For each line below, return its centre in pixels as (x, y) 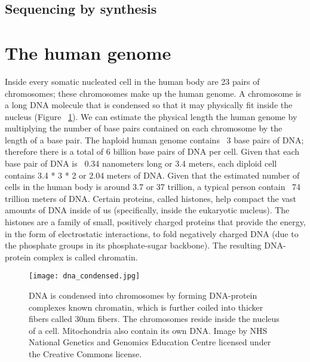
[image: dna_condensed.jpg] (85, 276)
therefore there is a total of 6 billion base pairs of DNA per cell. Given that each (152, 151)
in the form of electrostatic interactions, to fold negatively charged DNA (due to (152, 233)
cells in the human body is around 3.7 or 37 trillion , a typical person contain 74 (153, 187)
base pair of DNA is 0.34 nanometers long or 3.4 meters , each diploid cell (141, 163)
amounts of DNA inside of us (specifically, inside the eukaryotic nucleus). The (147, 210)
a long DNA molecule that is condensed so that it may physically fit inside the (149, 105)
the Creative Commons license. (85, 354)
